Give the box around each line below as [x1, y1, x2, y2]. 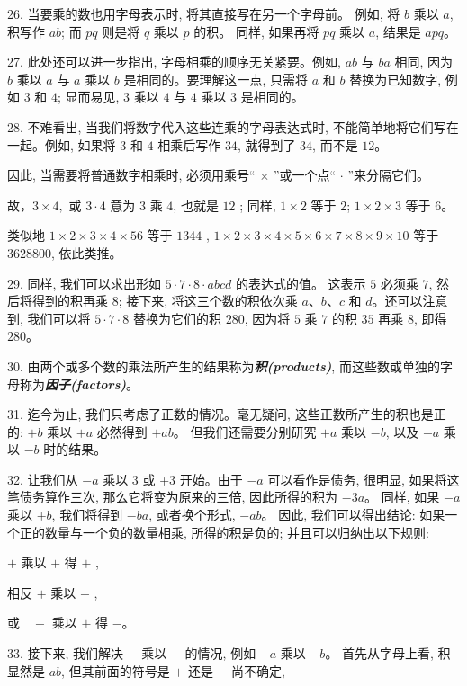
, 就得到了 [237, 135, 296, 154]
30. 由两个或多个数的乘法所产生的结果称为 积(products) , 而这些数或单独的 [7, 356, 440, 375]
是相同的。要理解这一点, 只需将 [123, 69, 309, 88]
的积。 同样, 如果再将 [193, 22, 319, 40]
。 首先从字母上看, [325, 644, 434, 663]
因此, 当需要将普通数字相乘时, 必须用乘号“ [7, 165, 256, 184]
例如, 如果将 [44, 135, 116, 154]
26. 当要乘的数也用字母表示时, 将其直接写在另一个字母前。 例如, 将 [7, 4, 400, 22]
